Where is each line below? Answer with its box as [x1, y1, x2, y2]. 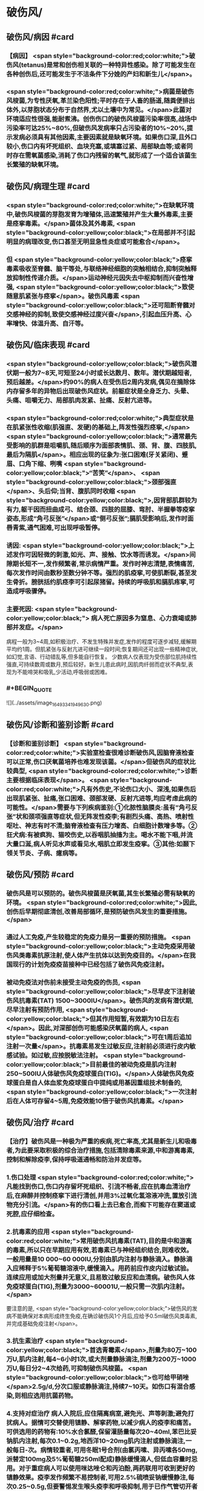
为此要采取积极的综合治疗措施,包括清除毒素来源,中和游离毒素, [14, 1146, 195, 1155]
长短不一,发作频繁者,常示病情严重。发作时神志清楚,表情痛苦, [18, 559, 195, 568]
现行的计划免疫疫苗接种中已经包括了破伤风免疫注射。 [12, 961, 168, 969]
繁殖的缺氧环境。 [12, 161, 63, 169]
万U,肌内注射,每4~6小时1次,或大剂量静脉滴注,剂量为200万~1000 [6, 1355, 197, 1363]
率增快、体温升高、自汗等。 [6, 319, 87, 327]
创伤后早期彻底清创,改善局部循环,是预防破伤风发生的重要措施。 [6, 908, 191, 916]
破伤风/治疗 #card [6, 1117, 74, 1128]
